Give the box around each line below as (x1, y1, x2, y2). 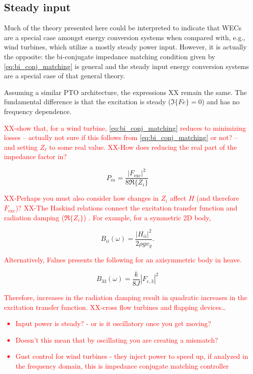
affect (170, 193, 186, 203)
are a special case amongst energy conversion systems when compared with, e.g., (4, 32, 246, 42)
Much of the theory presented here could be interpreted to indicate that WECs (4, 23, 242, 33)
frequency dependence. (4, 106, 72, 116)
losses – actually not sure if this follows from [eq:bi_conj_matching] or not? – (4, 132, 238, 142)
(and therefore (196, 193, 239, 203)
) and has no (202, 96, 240, 107)
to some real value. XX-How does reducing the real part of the (49, 141, 237, 152)
